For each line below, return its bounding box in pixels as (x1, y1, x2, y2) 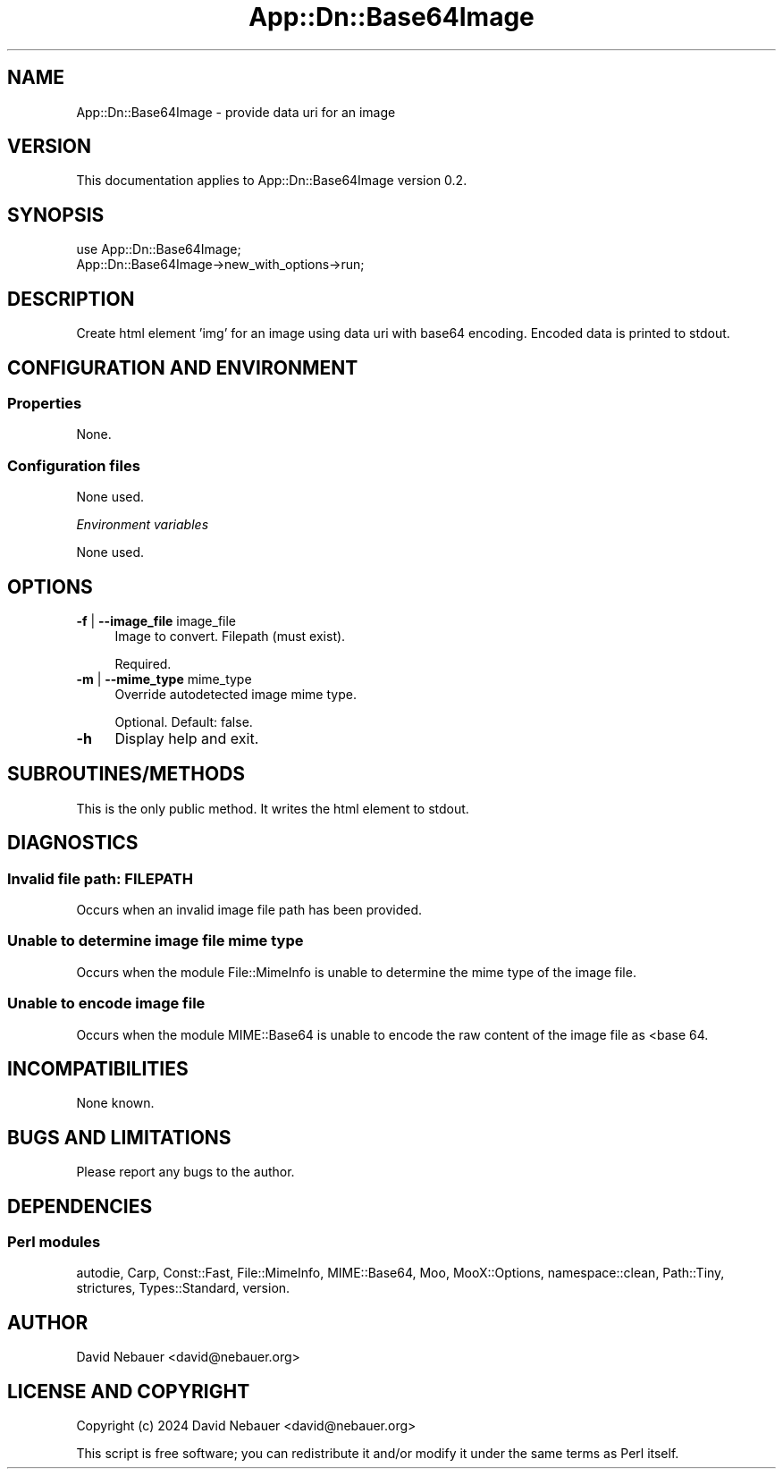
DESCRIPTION (7, 287, 135, 310)
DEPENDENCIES (7, 1194, 153, 1218)
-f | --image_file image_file (76, 612, 237, 628)
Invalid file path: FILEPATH (7, 869, 193, 888)
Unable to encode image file (7, 994, 206, 1013)
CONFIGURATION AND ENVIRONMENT (7, 356, 358, 379)
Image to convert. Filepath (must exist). (114, 628, 346, 644)
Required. (114, 655, 172, 671)
